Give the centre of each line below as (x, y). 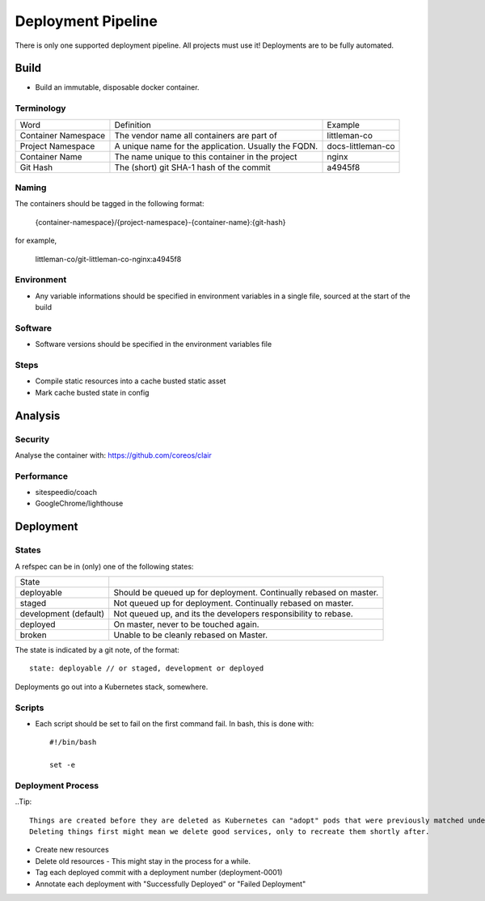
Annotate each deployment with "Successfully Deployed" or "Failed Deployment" (171, 884)
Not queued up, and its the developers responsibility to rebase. (233, 613)
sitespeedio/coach (66, 493)
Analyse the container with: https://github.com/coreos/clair (113, 455)
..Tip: (23, 802)
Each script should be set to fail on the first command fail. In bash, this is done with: (175, 723)
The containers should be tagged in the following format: (110, 204)
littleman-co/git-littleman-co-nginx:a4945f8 (108, 259)
